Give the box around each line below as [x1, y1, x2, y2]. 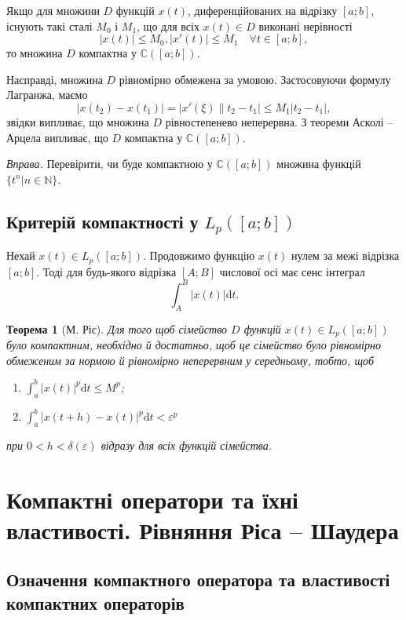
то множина [6, 45, 63, 61]
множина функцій [276, 155, 361, 172]
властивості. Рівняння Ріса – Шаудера [6, 513, 399, 545]
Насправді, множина [6, 71, 103, 87]
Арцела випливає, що [6, 129, 108, 145]
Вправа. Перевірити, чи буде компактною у [6, 155, 213, 172]
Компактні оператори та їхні [6, 483, 298, 515]
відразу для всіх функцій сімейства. [101, 436, 272, 453]
